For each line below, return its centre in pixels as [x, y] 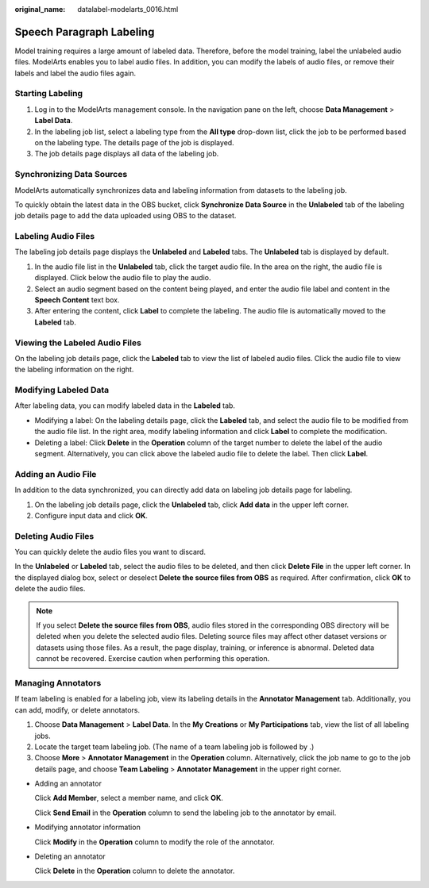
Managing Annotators [58, 682]
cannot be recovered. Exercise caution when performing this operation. [153, 659]
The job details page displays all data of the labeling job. [127, 154]
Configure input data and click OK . [91, 515]
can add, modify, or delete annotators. [77, 709]
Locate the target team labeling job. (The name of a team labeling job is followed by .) [174, 747]
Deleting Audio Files [54, 536]
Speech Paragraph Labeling [85, 32]
